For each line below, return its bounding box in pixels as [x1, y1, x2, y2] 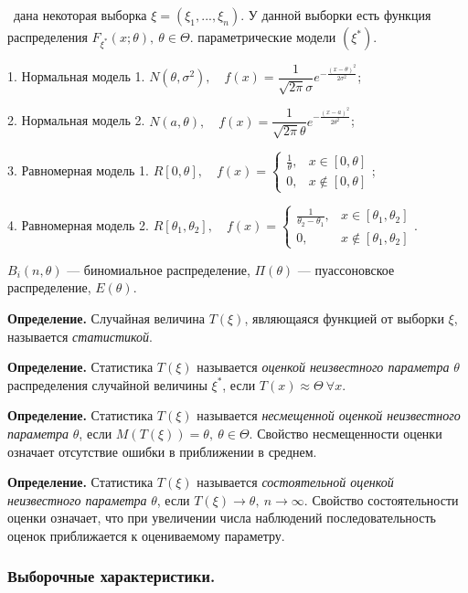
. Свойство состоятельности [303, 490, 459, 509]
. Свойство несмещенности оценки [249, 423, 442, 442]
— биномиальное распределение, [67, 259, 250, 279]
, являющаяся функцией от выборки [244, 309, 444, 327]
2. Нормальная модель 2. [7, 111, 145, 130]
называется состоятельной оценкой [197, 472, 394, 492]
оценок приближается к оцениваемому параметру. [7, 525, 285, 545]
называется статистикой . [7, 326, 153, 345]
